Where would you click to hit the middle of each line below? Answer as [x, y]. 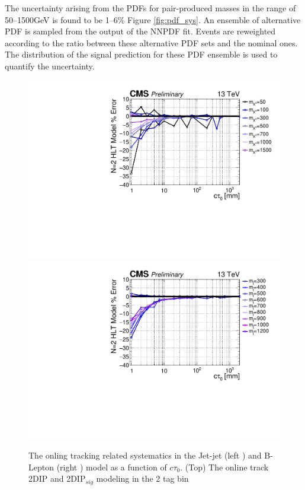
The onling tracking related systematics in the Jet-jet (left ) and [145, 455]
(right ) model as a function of [112, 467]
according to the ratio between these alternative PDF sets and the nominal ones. [151, 42]
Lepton [41, 467]
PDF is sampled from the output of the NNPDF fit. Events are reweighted [140, 31]
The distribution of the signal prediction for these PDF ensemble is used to [141, 54]
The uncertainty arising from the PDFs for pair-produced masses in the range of [150, 8]
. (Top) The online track [224, 467]
